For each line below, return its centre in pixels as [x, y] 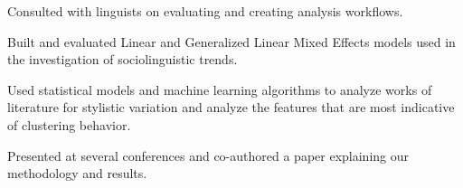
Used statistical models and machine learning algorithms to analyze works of [220, 89]
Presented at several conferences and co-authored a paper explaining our [208, 155]
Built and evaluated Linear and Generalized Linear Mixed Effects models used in [231, 41]
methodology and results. [77, 173]
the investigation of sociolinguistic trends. [123, 59]
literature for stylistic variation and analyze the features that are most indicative [231, 107]
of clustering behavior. [69, 124]
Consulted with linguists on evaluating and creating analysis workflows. [205, 11]
